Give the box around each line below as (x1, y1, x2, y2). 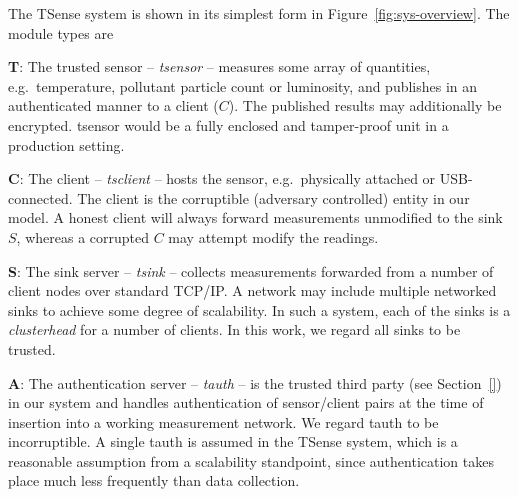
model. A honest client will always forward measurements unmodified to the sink (8, 207, 503, 228)
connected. (8, 187, 73, 208)
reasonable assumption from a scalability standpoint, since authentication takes (8, 450, 494, 471)
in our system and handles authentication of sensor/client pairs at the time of (8, 392, 484, 413)
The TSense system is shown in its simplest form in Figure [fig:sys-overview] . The (8, 3, 510, 23)
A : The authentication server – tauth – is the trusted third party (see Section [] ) (8, 372, 502, 393)
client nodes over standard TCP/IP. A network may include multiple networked (8, 280, 497, 301)
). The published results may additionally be (228, 95, 502, 116)
